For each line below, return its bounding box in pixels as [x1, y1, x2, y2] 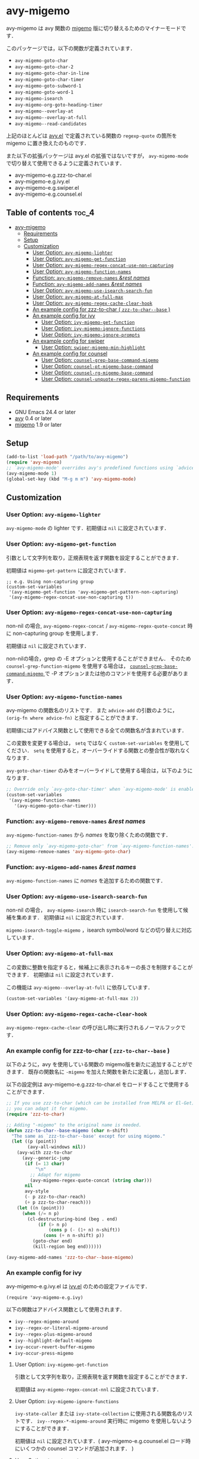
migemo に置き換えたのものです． [6, 139, 90, 146]
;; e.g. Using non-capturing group [6, 578, 94, 584]
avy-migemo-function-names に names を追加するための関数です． [6, 877, 166, 884]
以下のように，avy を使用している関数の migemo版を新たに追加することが [6, 1061, 188, 1068]
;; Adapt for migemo [30, 1172, 81, 1178]
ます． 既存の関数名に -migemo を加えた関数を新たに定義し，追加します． [11, 1068, 190, 1075]
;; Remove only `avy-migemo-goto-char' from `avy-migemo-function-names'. [6, 843, 195, 849]
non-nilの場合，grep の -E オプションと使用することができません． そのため [6, 655, 191, 662]
